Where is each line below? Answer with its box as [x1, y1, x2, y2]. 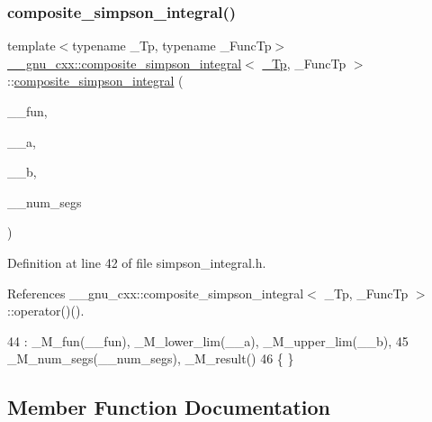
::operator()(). [7, 301, 85, 320]
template [7, 36, 56, 55]
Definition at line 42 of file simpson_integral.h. [7, 252, 266, 271]
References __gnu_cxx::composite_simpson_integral [7, 283, 304, 302]
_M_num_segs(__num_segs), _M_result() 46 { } [7, 349, 294, 368]
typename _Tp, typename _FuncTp [72, 36, 272, 55]
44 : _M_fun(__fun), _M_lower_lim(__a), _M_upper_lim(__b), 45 [7, 331, 409, 350]
